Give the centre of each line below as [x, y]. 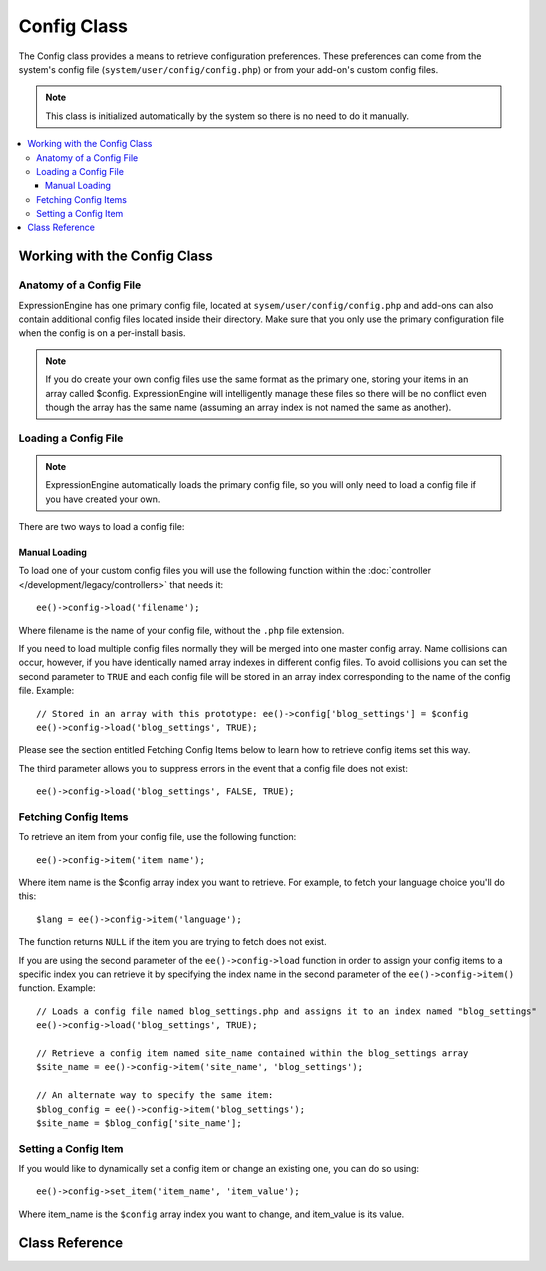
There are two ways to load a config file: [101, 527]
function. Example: [57, 988]
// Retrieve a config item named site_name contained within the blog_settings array [252, 1053]
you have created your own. [103, 499]
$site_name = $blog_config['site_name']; [139, 1123]
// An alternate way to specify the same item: [155, 1095]
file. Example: [46, 691]
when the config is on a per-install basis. [102, 333]
